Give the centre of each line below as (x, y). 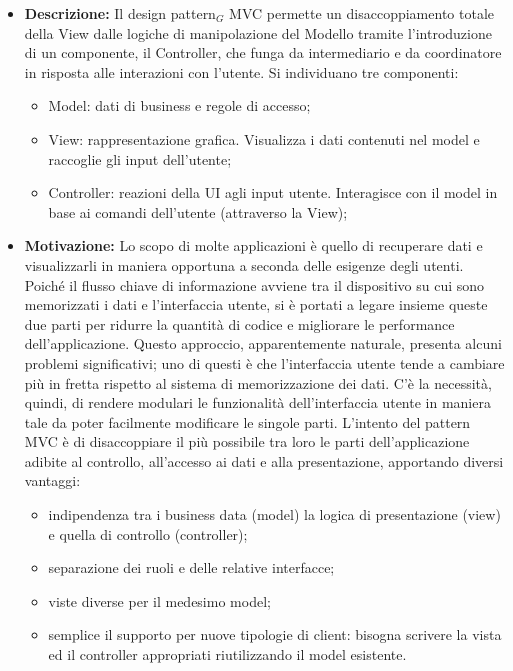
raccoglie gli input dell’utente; (140, 158)
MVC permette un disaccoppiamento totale (361, 13)
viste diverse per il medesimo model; (159, 600)
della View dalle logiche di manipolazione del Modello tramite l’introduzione (258, 32)
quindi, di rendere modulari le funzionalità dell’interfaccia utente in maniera (257, 402)
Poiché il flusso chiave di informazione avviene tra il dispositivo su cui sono (254, 284)
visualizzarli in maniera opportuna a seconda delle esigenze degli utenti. (244, 264)
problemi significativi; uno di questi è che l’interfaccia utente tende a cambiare (264, 362)
